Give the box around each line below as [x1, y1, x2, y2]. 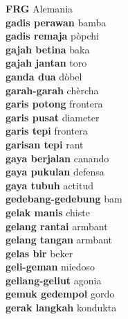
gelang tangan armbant [6, 232, 112, 247]
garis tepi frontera [6, 123, 88, 138]
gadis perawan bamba [6, 15, 107, 29]
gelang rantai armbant [6, 218, 108, 233]
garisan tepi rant [6, 137, 84, 151]
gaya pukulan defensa [6, 164, 104, 179]
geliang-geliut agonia [6, 273, 102, 287]
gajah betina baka [6, 42, 90, 56]
